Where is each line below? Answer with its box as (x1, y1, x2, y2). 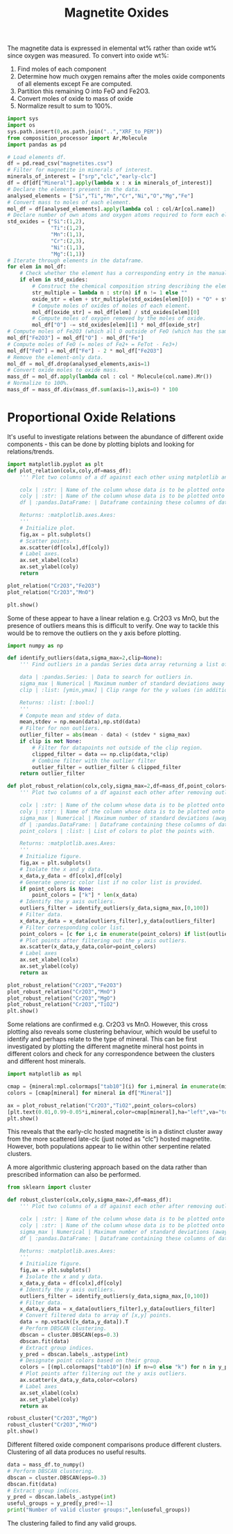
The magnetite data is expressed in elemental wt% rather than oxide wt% (7, 44, 217, 53)
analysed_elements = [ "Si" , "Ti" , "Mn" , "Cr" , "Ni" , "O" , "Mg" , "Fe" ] (7, 192, 194, 199)
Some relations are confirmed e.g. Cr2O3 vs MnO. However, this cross (7, 1020, 208, 1029)
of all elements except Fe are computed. (17, 80, 133, 88)
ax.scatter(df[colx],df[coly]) (19, 544, 110, 551)
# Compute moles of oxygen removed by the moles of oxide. (32, 315, 207, 322)
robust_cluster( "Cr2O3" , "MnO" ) (7, 1421, 98, 1428)
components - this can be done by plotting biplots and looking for (7, 440, 195, 448)
